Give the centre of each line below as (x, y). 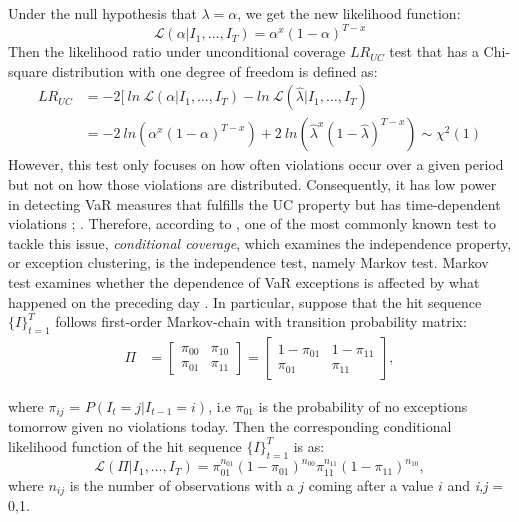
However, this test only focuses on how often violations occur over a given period (256, 164)
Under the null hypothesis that (102, 13)
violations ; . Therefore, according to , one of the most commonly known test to (252, 223)
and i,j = (475, 484)
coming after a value (371, 484)
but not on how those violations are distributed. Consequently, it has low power (252, 183)
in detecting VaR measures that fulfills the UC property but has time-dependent (254, 203)
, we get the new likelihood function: (349, 13)
